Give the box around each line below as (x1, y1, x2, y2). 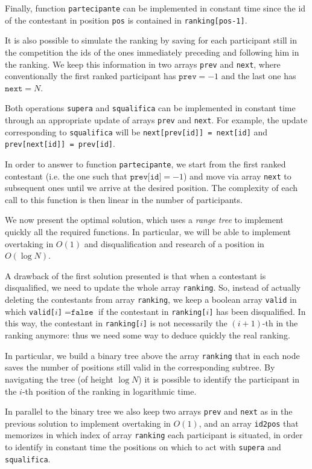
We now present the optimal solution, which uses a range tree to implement (5, 213, 284, 226)
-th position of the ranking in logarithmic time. (22, 384, 197, 397)
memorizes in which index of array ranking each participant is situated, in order (5, 429, 303, 441)
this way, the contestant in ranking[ (5, 317, 140, 329)
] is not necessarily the (142, 317, 228, 329)
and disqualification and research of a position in (84, 237, 264, 250)
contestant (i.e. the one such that (5, 169, 127, 182)
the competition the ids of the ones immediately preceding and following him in (5, 45, 299, 58)
